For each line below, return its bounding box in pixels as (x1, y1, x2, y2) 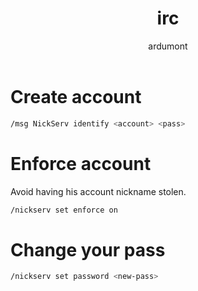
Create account (10, 85, 142, 108)
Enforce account (10, 152, 152, 175)
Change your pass (10, 238, 166, 261)
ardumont (148, 40, 188, 52)
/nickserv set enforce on (10, 205, 118, 215)
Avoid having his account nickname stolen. (10, 185, 187, 197)
